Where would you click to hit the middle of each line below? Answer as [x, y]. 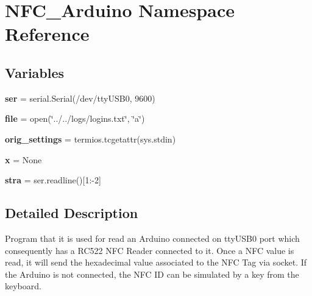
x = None [23, 159]
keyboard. [23, 286]
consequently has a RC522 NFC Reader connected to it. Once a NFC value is [150, 250]
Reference [47, 34]
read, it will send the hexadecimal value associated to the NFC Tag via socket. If [156, 262]
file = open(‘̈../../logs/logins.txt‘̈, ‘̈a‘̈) [75, 118]
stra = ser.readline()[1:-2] [53, 180]
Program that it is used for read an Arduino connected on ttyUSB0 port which [152, 238]
